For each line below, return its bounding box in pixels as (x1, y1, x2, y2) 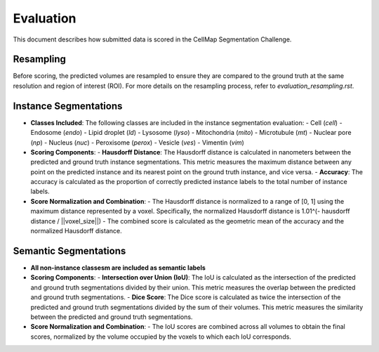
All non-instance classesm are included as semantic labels (30, 263, 206, 272)
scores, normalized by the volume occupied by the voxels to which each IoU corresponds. (30, 332, 291, 341)
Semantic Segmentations (13, 245, 126, 256)
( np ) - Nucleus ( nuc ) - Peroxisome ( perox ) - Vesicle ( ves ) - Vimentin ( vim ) (30, 138, 245, 147)
